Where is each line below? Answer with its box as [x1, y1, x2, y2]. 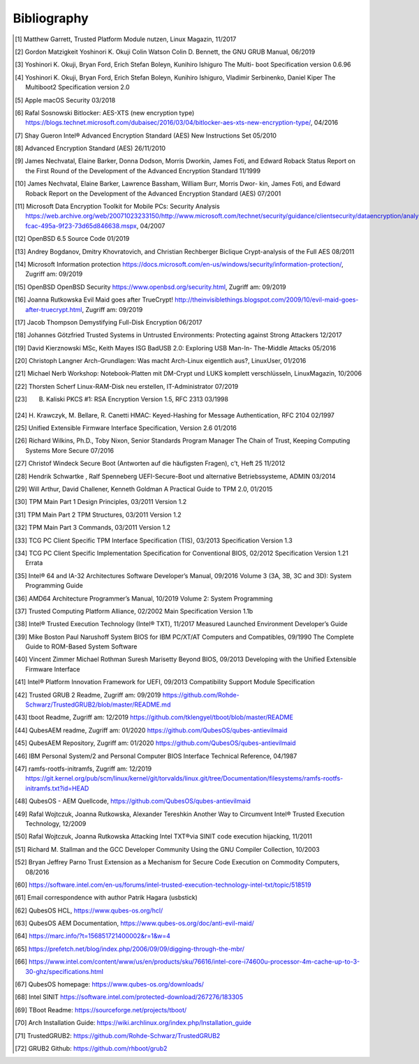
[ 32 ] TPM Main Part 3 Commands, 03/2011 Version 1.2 [15, 524, 171, 532]
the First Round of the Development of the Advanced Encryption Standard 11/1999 [25, 166, 261, 175]
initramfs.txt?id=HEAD [25, 784, 89, 792]
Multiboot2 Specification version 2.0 [25, 83, 130, 91]
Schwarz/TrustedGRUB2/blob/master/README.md [25, 700, 171, 709]
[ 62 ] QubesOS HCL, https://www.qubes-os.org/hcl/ [15, 906, 163, 915]
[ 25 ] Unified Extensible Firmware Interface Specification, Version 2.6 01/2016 [15, 424, 237, 432]
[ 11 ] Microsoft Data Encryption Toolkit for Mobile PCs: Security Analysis [15, 202, 220, 211]
